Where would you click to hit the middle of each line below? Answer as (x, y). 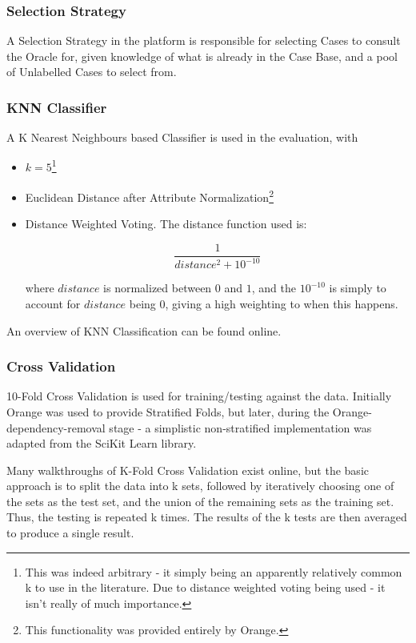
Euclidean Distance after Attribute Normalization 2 (149, 196)
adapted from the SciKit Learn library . (102, 443)
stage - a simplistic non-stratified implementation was (240, 427)
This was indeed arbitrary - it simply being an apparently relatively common (214, 571)
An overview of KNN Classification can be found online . (144, 330)
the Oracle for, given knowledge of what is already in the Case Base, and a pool (202, 56)
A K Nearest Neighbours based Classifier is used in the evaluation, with (182, 137)
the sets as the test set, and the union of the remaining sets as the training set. (200, 501)
